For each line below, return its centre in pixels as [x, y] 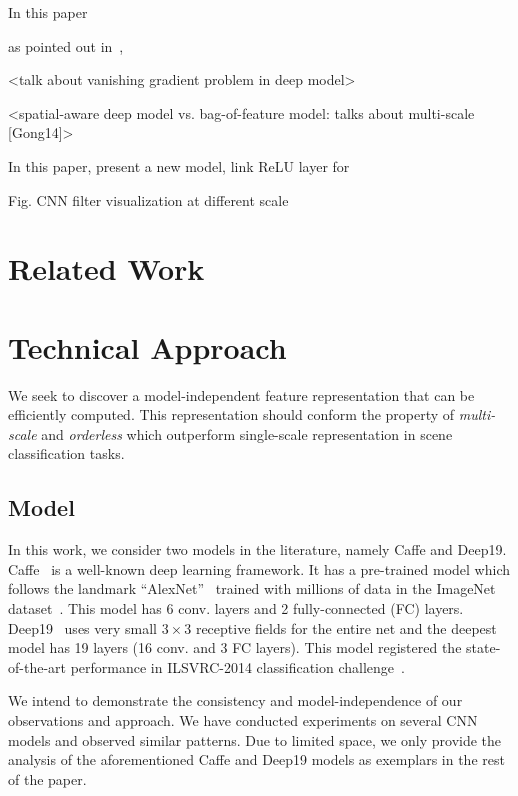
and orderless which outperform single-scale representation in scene [247, 433]
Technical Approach [147, 346]
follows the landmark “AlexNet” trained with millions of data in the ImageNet [252, 588]
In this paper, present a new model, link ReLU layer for [179, 165]
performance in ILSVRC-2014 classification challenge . [237, 666]
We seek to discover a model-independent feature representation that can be [241, 394]
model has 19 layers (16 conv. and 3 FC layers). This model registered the [235, 647]
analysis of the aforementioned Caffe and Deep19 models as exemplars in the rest [256, 759]
